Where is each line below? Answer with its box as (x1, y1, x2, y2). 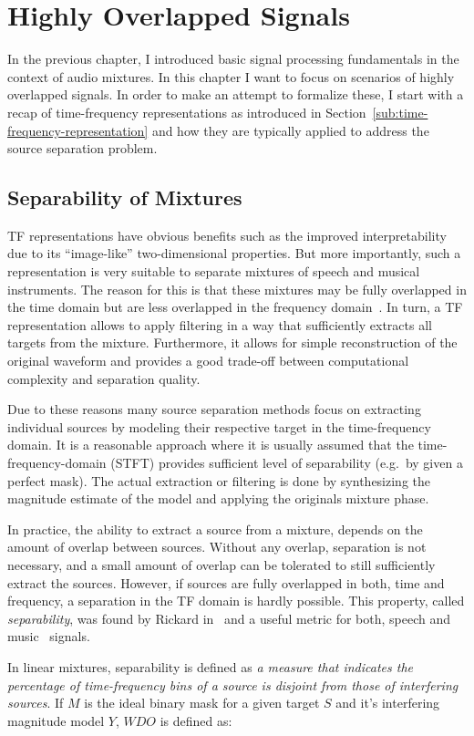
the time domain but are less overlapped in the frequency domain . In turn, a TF (7, 297, 463, 316)
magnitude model (7, 710, 105, 730)
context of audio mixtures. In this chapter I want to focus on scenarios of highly (7, 67, 455, 86)
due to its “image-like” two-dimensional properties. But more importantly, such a (7, 244, 461, 263)
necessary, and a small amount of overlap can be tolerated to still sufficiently (7, 555, 436, 574)
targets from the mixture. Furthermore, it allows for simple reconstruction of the (7, 333, 458, 352)
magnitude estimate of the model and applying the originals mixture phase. (7, 489, 429, 508)
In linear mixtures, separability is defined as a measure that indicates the (7, 657, 414, 676)
